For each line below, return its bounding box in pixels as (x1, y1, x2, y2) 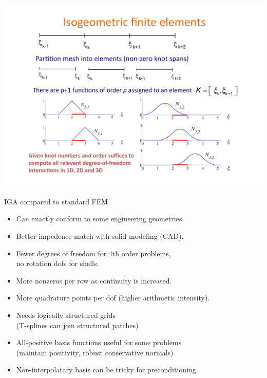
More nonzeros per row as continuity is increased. (16, 275, 172, 286)
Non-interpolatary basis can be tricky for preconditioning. (16, 364, 198, 375)
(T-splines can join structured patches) (16, 319, 139, 330)
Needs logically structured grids (16, 309, 116, 320)
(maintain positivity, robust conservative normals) (16, 347, 174, 357)
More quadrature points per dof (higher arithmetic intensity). (16, 292, 210, 303)
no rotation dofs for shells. (16, 258, 99, 269)
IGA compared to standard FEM (4, 196, 108, 206)
